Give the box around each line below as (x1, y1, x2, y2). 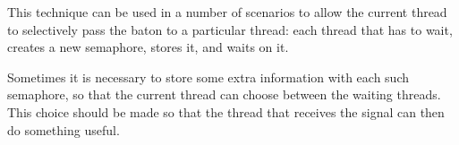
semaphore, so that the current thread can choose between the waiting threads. (7, 85, 441, 104)
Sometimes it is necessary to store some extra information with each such (7, 67, 410, 86)
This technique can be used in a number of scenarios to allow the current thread (7, 3, 447, 21)
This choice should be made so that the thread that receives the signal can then (7, 102, 445, 121)
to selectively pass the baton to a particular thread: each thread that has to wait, (7, 20, 453, 38)
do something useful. (7, 120, 120, 139)
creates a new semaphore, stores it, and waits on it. (7, 38, 289, 56)
